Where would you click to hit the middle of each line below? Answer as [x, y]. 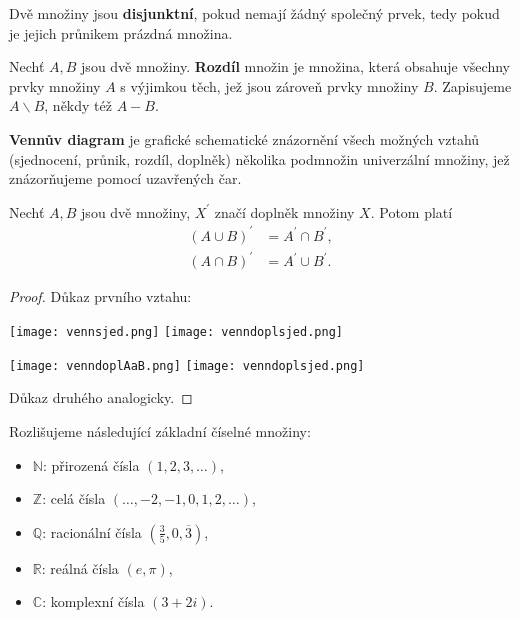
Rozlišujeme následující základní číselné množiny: [160, 430]
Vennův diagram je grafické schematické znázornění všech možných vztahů [244, 138]
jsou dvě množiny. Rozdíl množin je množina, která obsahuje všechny [295, 66]
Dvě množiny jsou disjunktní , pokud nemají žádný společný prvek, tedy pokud [254, 13]
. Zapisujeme [472, 85]
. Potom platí [411, 211]
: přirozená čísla [91, 464]
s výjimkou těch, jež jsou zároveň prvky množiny [269, 85]
